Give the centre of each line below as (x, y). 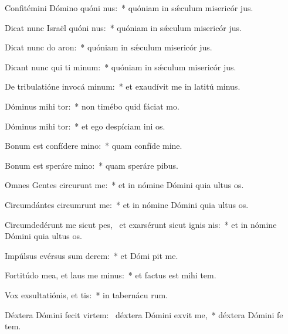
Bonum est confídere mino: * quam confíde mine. (94, 146)
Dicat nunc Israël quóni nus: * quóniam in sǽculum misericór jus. (123, 27)
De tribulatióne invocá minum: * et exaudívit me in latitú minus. (123, 86)
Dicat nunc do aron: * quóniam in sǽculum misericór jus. (109, 47)
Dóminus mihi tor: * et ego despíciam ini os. (85, 126)
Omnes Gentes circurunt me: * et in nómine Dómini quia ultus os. (124, 185)
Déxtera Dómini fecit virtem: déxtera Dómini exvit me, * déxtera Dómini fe (144, 314)
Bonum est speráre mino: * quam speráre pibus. (92, 165)
